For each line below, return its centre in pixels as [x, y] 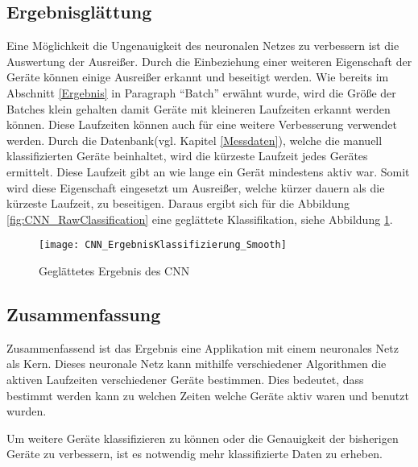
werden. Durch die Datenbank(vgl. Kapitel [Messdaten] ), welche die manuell [195, 140]
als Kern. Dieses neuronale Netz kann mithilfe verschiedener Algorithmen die [197, 364]
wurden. [27, 411]
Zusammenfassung [84, 314]
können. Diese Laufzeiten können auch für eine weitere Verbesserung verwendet [202, 124]
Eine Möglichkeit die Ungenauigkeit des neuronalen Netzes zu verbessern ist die [203, 45]
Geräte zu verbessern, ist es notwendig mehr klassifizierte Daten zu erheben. [195, 454]
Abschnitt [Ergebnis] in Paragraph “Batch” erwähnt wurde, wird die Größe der [201, 92]
